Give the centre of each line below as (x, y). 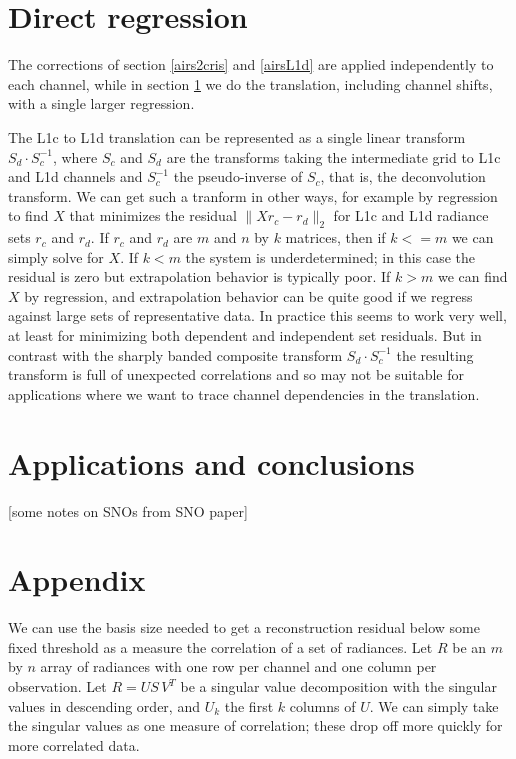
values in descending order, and (104, 705)
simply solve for (56, 256)
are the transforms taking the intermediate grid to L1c (333, 156)
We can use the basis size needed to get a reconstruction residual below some (244, 627)
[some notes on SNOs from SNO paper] (128, 510)
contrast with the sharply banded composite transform (175, 354)
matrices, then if (335, 237)
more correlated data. (74, 744)
